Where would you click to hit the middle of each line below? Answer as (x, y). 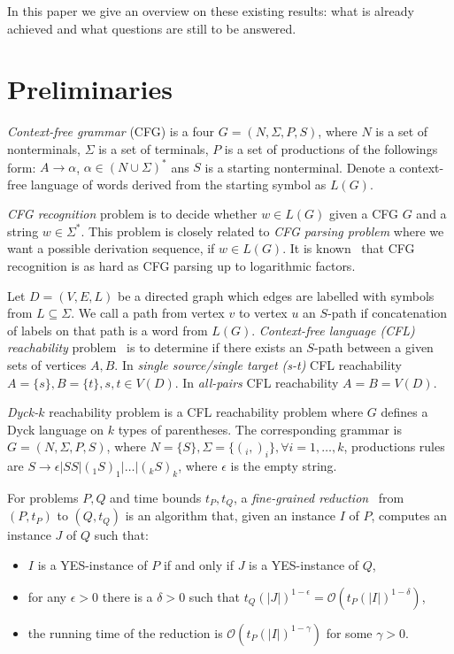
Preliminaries (90, 89)
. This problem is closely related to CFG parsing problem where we (262, 231)
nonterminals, (44, 148)
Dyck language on (56, 429)
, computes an (409, 516)
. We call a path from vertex (148, 313)
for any (47, 596)
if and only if (198, 564)
